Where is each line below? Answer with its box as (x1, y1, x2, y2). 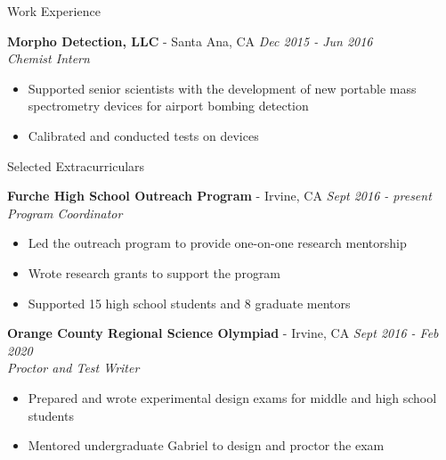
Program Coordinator (7, 203, 123, 222)
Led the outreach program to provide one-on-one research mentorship (28, 234, 407, 252)
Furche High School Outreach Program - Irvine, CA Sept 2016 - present (7, 186, 432, 205)
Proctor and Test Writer (7, 358, 140, 377)
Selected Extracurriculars (7, 156, 145, 175)
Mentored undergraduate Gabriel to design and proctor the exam (28, 436, 385, 455)
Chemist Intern (7, 49, 90, 68)
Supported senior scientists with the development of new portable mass (28, 78, 417, 97)
